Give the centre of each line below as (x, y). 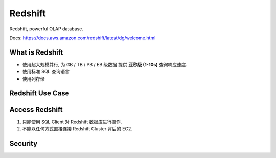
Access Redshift (36, 110)
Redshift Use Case (39, 94)
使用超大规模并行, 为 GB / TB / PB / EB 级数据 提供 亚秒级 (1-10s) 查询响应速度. (105, 64)
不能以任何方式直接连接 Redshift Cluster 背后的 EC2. (77, 129)
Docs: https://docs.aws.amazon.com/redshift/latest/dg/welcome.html (83, 38)
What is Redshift (36, 52)
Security (24, 143)
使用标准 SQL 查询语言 (46, 72)
